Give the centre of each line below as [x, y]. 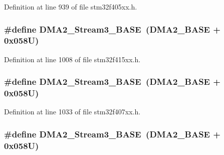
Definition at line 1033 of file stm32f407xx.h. [72, 112]
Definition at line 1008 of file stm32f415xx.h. [72, 59]
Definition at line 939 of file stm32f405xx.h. [71, 7]
